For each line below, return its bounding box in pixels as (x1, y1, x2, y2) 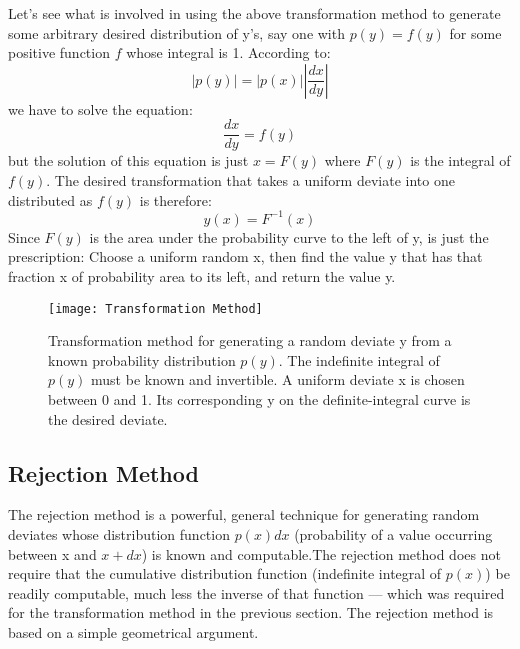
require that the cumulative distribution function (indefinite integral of (8, 563, 442, 584)
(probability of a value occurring (294, 523, 493, 544)
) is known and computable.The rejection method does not (141, 543, 501, 564)
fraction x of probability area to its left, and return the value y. (8, 265, 396, 286)
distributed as (8, 189, 93, 210)
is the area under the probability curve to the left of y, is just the (89, 226, 489, 247)
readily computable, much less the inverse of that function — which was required (8, 582, 505, 603)
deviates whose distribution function (8, 523, 230, 544)
